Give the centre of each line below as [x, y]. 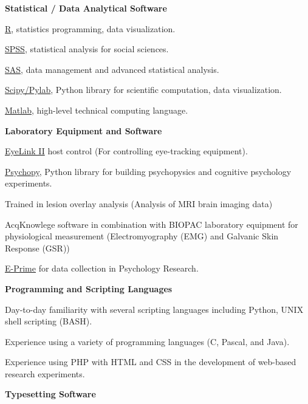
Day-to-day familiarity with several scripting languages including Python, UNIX [154, 309]
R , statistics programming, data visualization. [90, 28]
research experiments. [45, 373]
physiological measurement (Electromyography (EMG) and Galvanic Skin [142, 236]
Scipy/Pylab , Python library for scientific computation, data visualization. [143, 90]
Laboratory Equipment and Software [84, 130]
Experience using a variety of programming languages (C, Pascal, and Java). [147, 341]
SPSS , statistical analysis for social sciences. [87, 49]
